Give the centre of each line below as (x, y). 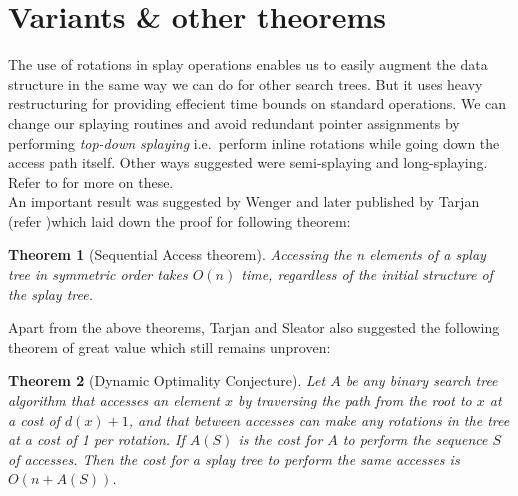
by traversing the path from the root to (355, 400)
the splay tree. (50, 293)
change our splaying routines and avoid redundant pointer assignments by (234, 122)
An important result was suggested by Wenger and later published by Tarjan (244, 201)
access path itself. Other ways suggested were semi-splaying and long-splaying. (248, 162)
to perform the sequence (415, 439)
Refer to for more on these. (91, 181)
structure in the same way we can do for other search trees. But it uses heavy (245, 83)
